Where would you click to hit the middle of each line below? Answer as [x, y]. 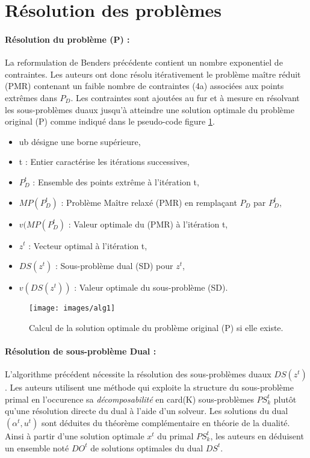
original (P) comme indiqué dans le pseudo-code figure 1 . [110, 121]
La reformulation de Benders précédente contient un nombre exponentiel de [144, 62]
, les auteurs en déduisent [257, 435]
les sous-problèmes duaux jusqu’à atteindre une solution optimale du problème [150, 109]
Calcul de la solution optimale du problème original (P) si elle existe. [156, 327]
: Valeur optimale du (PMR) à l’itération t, [148, 224]
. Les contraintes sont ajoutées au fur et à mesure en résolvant [185, 97]
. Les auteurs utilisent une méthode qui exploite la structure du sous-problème [149, 387]
